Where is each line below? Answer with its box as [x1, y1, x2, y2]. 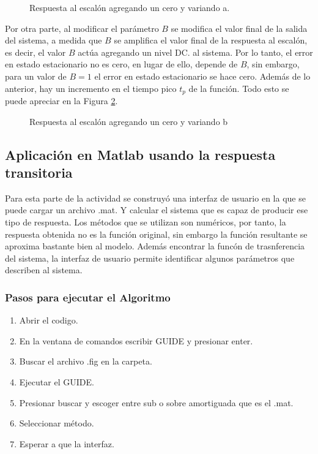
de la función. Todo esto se [188, 81, 289, 94]
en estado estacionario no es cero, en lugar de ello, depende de [5, 58, 238, 70]
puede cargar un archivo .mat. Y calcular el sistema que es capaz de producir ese [5, 203, 308, 216]
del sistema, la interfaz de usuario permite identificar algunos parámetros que [5, 251, 295, 264]
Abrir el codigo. [19, 314, 78, 327]
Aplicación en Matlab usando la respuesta [5, 145, 276, 164]
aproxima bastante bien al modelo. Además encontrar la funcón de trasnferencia [5, 240, 305, 252]
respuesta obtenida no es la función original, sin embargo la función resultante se [5, 227, 308, 240]
